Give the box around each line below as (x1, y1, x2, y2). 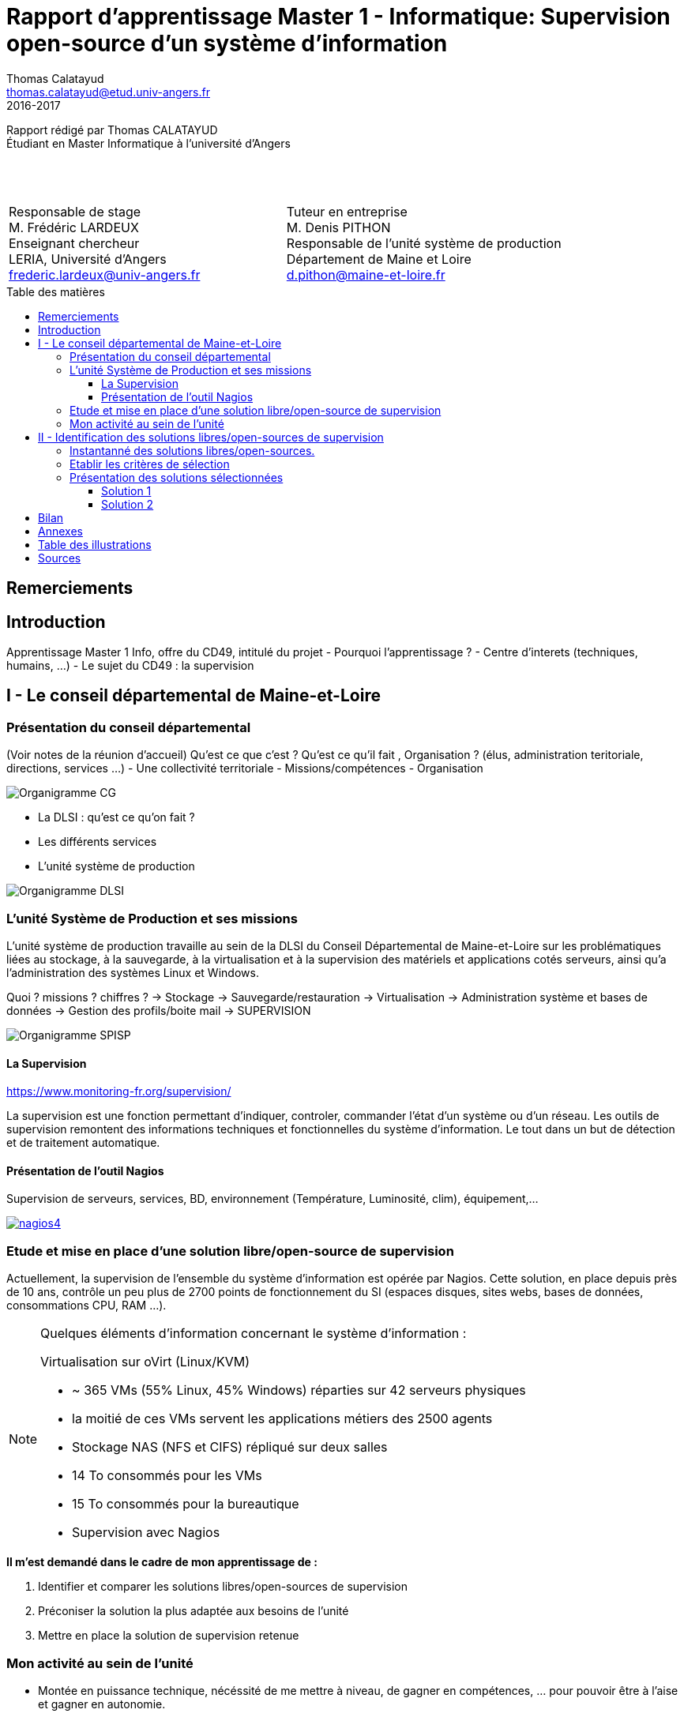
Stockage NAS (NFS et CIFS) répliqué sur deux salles (72, 1439, 388, 1456)
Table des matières (6, 284, 105, 299)
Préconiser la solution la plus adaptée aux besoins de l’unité (38, 1604, 349, 1618)
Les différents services (38, 835, 157, 849)
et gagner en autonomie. (38, 1696, 166, 1711)
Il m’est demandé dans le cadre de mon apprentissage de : (6, 1555, 318, 1569)
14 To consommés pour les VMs (72, 1467, 262, 1484)
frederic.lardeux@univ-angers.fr (9, 266, 201, 283)
